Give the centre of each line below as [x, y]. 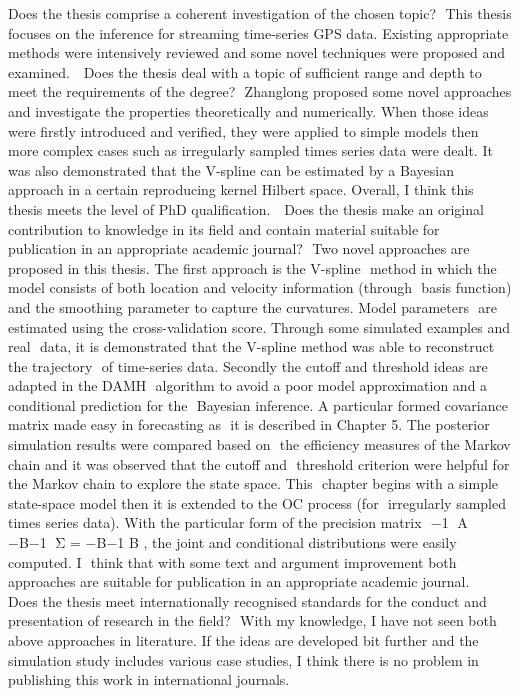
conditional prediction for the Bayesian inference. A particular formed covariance [258, 404]
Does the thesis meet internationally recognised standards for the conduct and [247, 600]
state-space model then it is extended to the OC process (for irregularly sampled [257, 502]
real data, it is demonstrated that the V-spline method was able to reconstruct [251, 346]
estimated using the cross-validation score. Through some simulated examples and [259, 326]
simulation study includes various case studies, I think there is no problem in [243, 659]
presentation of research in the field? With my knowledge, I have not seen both [252, 620]
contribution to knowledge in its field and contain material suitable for [224, 228]
